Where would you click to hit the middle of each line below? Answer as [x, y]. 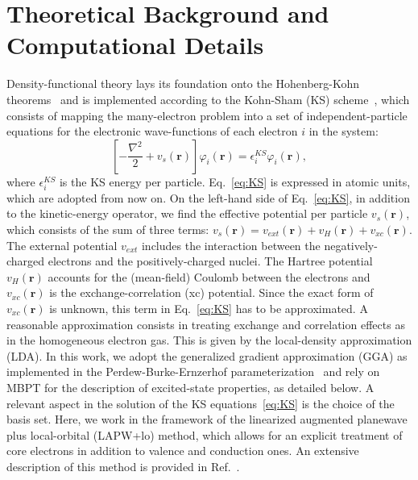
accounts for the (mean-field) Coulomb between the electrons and [209, 276]
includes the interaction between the [231, 245]
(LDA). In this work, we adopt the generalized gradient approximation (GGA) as [207, 355]
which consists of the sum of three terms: [108, 230]
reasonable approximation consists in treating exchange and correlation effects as [206, 324]
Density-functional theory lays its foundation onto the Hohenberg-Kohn [183, 83]
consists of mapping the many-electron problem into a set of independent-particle [207, 115]
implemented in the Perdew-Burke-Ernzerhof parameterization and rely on [193, 371]
